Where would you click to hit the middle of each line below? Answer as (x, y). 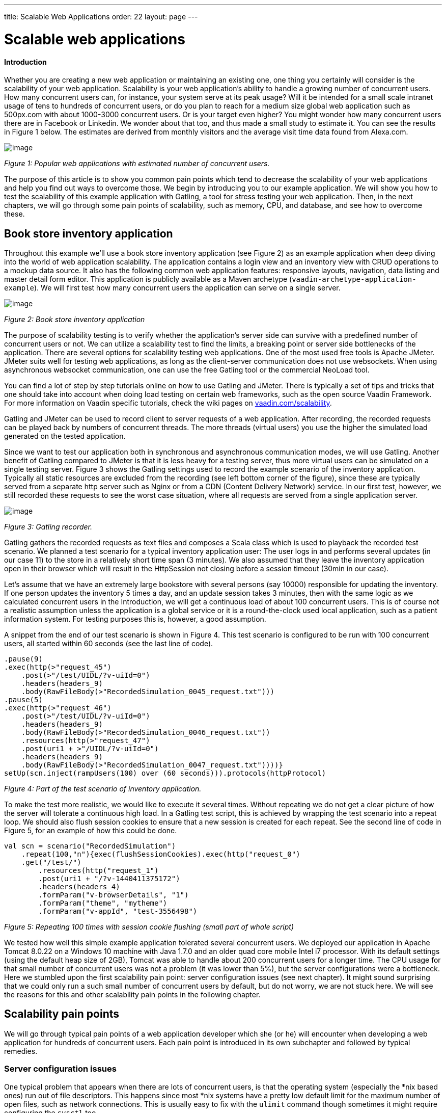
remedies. (21, 1051)
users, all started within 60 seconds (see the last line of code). (109, 643)
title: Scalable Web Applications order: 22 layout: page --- (101, 17)
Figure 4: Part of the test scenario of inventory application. (103, 788)
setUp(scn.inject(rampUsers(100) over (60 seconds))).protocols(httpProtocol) (165, 773)
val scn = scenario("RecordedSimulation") (90, 846)
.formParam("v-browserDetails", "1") (114, 895)
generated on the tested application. (65, 436)
